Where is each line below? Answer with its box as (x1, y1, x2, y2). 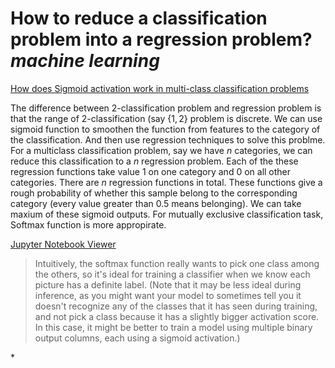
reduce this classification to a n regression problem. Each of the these (10, 155, 299, 167)
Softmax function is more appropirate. (10, 218, 167, 231)
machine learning (10, 50, 160, 72)
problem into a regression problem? (10, 28, 313, 51)
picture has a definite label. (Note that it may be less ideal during (34, 278, 302, 291)
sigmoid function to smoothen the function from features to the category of (10, 123, 321, 135)
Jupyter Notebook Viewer (10, 238, 117, 250)
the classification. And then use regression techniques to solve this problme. (10, 133, 326, 146)
